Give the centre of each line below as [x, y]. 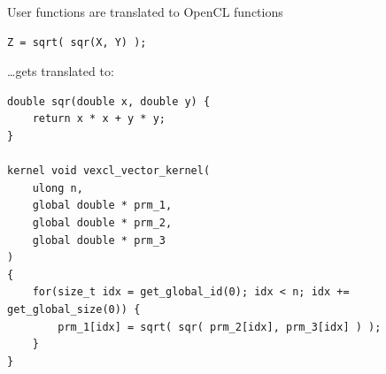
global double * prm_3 [99, 240]
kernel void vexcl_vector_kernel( [109, 171]
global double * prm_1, [102, 206]
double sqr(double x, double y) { [109, 101]
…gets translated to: [61, 71]
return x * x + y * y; [99, 119]
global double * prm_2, [102, 222]
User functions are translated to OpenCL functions [145, 11]
